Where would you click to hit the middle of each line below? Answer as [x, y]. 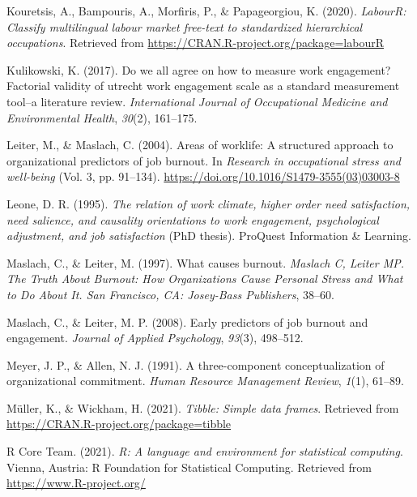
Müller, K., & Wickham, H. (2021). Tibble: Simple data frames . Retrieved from [203, 407]
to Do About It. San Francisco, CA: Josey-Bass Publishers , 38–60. [170, 294]
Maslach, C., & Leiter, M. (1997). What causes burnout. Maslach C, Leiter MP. [206, 262]
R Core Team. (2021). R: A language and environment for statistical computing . [205, 451]
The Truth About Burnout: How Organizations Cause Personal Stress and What [205, 278]
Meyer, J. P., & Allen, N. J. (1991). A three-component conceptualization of [196, 364]
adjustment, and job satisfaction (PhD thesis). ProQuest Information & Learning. [209, 236]
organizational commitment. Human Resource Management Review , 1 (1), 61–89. [205, 381]
